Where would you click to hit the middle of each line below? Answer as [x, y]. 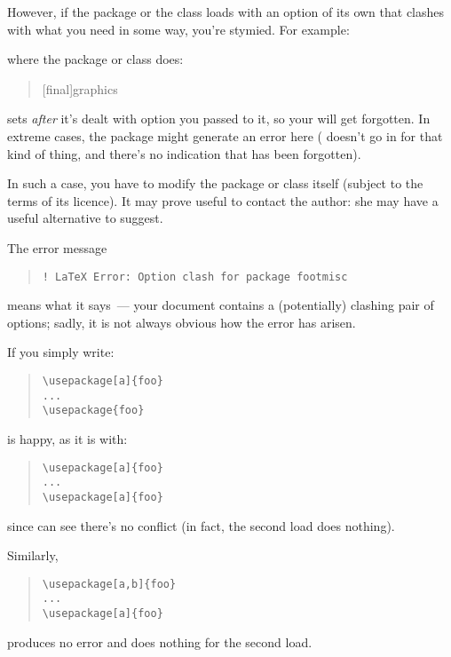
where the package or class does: [95, 59]
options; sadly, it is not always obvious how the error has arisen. [182, 322]
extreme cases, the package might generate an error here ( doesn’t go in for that [225, 135]
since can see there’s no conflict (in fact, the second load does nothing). [201, 525]
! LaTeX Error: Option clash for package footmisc [195, 277]
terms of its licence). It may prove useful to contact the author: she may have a [223, 200]
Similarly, [33, 555]
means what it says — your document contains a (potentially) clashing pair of [221, 305]
